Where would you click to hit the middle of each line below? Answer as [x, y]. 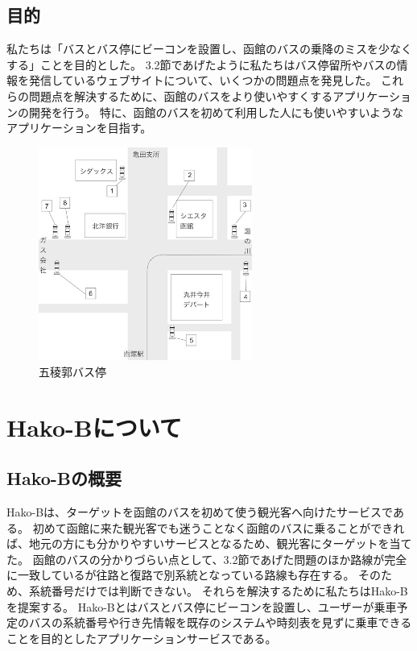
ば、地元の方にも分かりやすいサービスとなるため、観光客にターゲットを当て [209, 543]
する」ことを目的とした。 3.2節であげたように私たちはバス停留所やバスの [202, 64]
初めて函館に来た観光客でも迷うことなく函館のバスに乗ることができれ [219, 527]
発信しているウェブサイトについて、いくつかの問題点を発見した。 [203, 80]
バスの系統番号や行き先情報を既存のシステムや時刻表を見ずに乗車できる [220, 622]
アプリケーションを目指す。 [79, 128]
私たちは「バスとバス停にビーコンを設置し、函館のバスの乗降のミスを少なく [209, 49]
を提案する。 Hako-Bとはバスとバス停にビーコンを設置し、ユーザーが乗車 [202, 606]
